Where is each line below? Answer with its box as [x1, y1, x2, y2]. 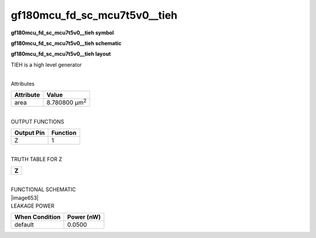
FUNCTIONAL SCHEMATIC [11, 186, 76, 193]
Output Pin [14, 129, 45, 136]
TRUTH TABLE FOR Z [11, 156, 63, 163]
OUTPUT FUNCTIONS [11, 118, 64, 125]
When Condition [14, 213, 61, 221]
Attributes [11, 80, 35, 87]
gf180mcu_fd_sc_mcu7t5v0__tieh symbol [11, 29, 114, 36]
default [14, 220, 35, 229]
